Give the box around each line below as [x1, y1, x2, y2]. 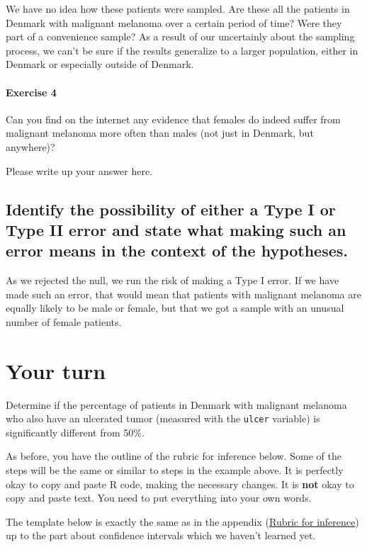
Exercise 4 [6, 84, 57, 99]
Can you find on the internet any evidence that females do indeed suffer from [6, 111, 341, 126]
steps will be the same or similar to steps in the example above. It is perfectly [6, 463, 344, 478]
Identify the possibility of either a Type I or [6, 198, 336, 220]
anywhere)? [6, 139, 55, 154]
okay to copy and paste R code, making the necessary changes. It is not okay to [6, 476, 354, 491]
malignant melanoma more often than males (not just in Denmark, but [6, 125, 314, 140]
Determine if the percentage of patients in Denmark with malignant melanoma [6, 397, 347, 412]
